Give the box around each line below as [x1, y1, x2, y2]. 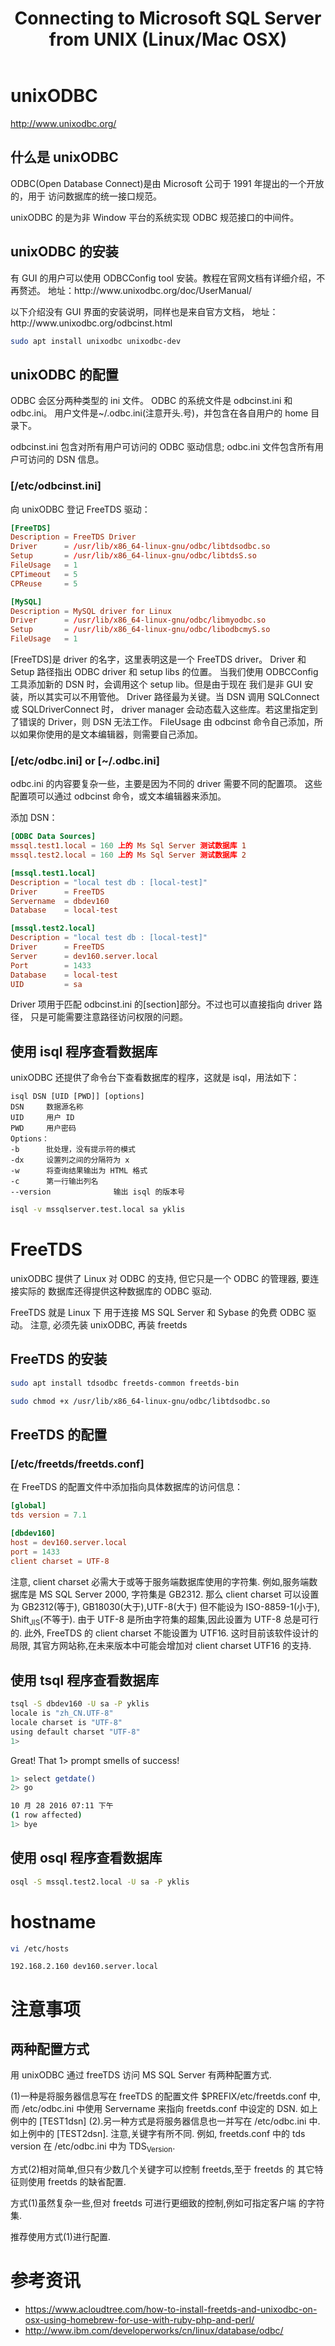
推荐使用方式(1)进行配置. [10, 2231, 111, 2243]
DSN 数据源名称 [10, 1102, 84, 1112]
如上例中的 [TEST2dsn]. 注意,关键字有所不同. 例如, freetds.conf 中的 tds [10, 2128, 306, 2140]
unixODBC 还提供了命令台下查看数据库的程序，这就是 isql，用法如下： [10, 1072, 300, 1084]
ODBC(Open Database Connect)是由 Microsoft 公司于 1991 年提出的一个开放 [10, 177, 325, 189]
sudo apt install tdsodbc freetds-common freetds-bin [10, 1378, 240, 1388]
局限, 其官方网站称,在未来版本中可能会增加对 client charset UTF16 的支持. [10, 1640, 312, 1652]
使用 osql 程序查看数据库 [10, 1850, 163, 1867]
